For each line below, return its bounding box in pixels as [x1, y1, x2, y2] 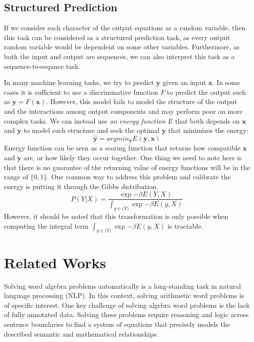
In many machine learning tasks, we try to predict [4, 77, 154, 87]
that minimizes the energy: [168, 125, 249, 135]
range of [4, 171, 28, 182]
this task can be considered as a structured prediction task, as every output [4, 32, 230, 42]
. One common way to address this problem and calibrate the [47, 171, 231, 182]
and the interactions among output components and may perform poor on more [4, 106, 243, 116]
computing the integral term [4, 220, 89, 231]
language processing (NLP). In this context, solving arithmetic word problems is [4, 290, 244, 300]
